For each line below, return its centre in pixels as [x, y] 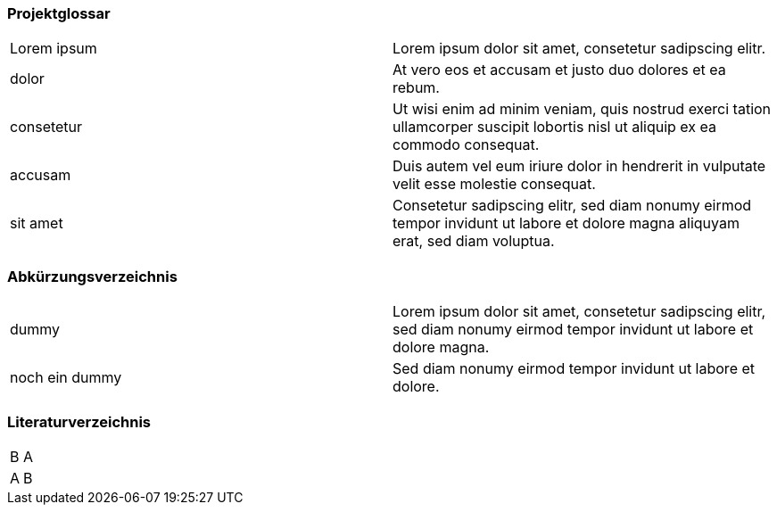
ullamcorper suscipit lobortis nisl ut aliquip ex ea [555, 127]
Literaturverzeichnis [79, 421]
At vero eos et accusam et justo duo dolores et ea [559, 70]
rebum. [416, 88]
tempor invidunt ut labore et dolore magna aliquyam [566, 223]
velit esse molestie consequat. [494, 184]
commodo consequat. [466, 145]
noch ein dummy [66, 378]
